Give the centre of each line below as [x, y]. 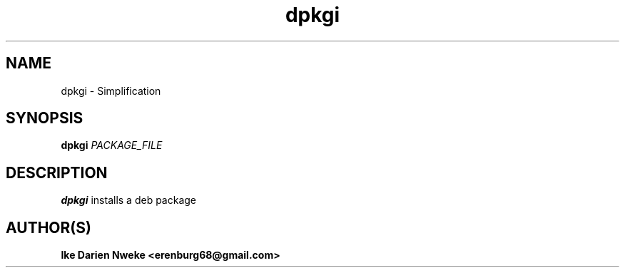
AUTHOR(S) [49, 227]
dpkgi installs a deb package [129, 200]
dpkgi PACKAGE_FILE [112, 145]
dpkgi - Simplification [111, 91]
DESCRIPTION [57, 172]
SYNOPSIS [45, 118]
